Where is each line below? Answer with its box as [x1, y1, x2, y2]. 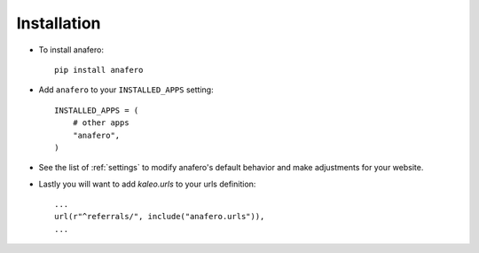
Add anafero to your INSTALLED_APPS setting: [38, 84, 214, 95]
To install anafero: [38, 44, 104, 55]
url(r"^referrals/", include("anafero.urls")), [54, 211, 265, 222]
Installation [16, 13, 101, 33]
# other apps [72, 118, 130, 128]
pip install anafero [54, 65, 144, 75]
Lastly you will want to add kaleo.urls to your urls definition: [38, 178, 256, 189]
